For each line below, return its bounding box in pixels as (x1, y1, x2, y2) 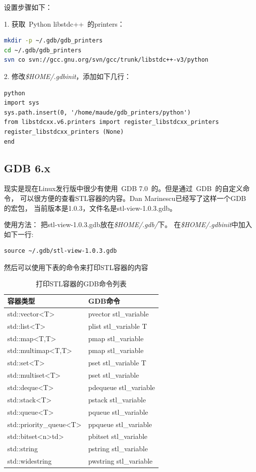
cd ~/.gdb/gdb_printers (4, 46, 82, 54)
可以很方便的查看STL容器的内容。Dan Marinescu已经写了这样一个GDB (20, 193, 246, 203)
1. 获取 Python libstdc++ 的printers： (4, 18, 125, 29)
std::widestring (7, 456, 52, 466)
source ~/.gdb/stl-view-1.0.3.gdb (4, 247, 117, 255)
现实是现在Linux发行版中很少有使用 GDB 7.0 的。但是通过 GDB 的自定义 (4, 183, 243, 194)
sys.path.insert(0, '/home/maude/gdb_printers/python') (4, 109, 191, 116)
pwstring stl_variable (88, 456, 153, 466)
